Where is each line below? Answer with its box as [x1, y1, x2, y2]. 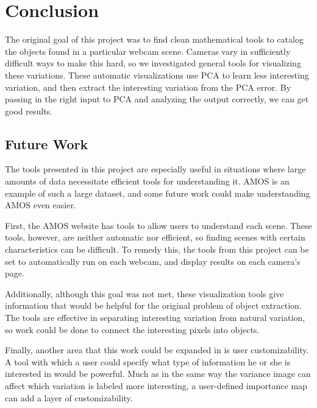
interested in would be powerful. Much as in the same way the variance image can [5, 367, 311, 380]
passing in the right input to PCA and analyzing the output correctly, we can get [5, 93, 309, 105]
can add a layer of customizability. [5, 391, 133, 404]
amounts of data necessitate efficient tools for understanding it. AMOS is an [5, 175, 290, 188]
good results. [5, 104, 52, 117]
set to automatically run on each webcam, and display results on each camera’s [5, 255, 301, 267]
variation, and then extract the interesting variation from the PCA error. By [5, 80, 291, 93]
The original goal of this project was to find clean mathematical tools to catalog [5, 33, 304, 46]
